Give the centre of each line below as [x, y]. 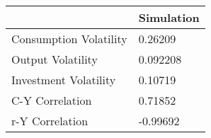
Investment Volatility [64, 80]
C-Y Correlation [52, 100]
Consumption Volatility [69, 39]
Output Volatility [55, 59]
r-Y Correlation [50, 121]
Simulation [169, 17]
